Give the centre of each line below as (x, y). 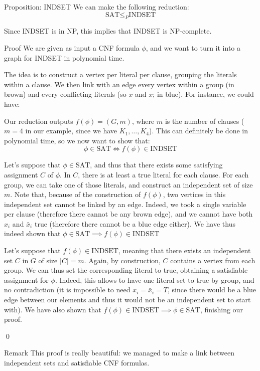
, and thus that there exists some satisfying (156, 165)
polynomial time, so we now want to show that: (77, 140)
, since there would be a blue (212, 290)
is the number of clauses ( (205, 121)
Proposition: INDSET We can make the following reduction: (97, 7)
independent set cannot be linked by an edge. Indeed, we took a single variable (125, 204)
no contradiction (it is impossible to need (67, 290)
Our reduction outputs (39, 121)
